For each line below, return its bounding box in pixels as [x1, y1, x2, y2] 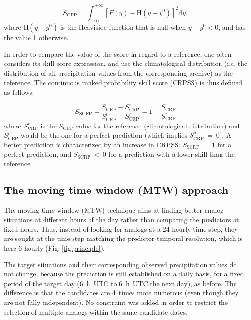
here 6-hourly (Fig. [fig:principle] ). [4, 243, 105, 253]
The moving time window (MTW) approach [4, 182, 229, 197]
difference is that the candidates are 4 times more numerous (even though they [4, 288, 239, 298]
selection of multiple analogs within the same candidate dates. [4, 306, 188, 317]
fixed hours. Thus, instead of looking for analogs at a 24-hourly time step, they [4, 224, 238, 234]
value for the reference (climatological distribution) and [75, 120, 240, 130]
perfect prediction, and [4, 149, 72, 159]
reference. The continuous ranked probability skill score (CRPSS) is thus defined [4, 77, 242, 87]
